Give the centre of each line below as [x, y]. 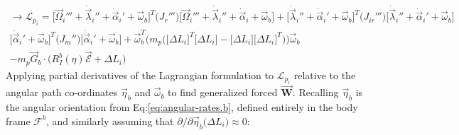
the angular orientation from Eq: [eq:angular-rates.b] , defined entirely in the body [182, 107]
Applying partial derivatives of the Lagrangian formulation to [140, 75]
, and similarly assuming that [110, 121]
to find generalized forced [223, 92]
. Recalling [315, 92]
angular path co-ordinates [62, 92]
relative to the [325, 75]
